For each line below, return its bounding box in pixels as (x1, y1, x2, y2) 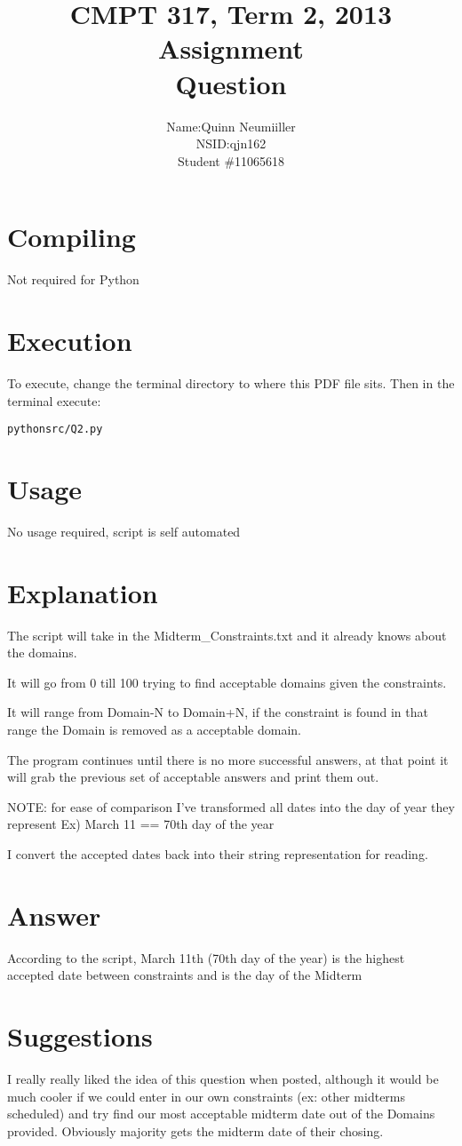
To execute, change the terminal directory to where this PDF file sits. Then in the (7, 373, 455, 392)
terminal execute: (7, 391, 101, 410)
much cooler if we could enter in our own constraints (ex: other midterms (7, 1086, 406, 1105)
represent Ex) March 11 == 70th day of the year (7, 815, 275, 833)
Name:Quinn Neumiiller (166, 116, 296, 135)
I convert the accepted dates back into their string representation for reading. (7, 844, 428, 863)
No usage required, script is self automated (7, 521, 241, 540)
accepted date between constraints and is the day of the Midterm (7, 966, 362, 984)
